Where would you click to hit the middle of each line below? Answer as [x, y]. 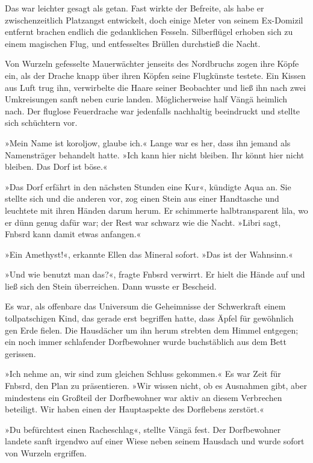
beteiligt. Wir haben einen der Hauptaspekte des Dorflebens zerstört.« [135, 409]
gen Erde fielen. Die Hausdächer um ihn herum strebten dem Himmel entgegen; [152, 330]
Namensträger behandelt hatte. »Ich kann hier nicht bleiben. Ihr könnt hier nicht [155, 154]
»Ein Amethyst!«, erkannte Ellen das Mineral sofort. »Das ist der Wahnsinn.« [149, 254]
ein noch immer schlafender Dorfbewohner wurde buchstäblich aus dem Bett [146, 342]
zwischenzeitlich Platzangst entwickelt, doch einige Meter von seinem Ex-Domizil [154, 20]
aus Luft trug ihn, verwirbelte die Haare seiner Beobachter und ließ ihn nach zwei [156, 87]
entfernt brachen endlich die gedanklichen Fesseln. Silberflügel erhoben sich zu [149, 32]
